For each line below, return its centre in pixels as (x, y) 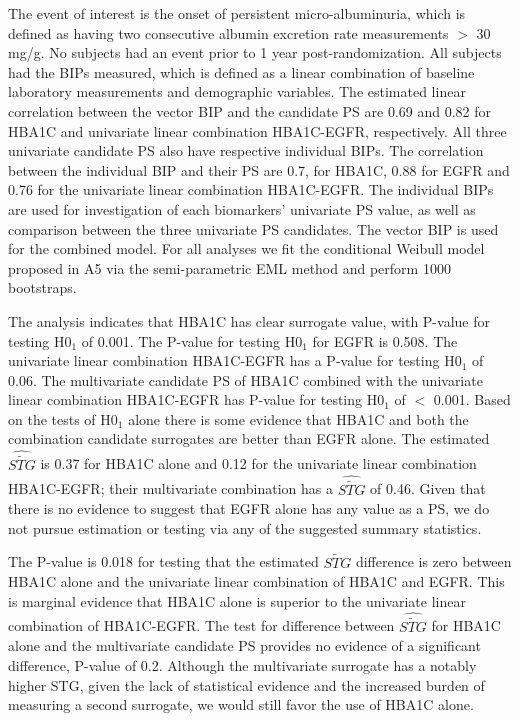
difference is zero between (433, 561)
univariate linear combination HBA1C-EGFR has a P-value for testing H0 (235, 360)
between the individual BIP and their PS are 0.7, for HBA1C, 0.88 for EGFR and (259, 169)
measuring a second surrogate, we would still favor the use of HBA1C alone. (241, 704)
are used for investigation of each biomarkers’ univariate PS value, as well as (242, 208)
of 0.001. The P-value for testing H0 (192, 340)
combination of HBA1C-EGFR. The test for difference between (201, 625)
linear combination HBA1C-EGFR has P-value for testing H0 (196, 399)
